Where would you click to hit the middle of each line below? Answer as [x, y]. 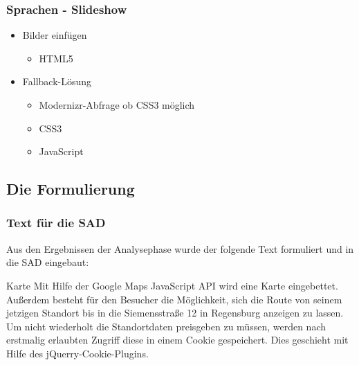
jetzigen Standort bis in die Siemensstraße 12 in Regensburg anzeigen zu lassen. [175, 313]
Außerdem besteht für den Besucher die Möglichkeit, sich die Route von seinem [174, 299]
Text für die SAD [56, 223]
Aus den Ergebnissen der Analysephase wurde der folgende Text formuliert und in [180, 248]
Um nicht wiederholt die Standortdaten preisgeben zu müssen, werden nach [166, 326]
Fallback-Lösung [57, 81]
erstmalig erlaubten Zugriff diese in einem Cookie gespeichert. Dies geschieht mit [177, 340]
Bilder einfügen [55, 35]
